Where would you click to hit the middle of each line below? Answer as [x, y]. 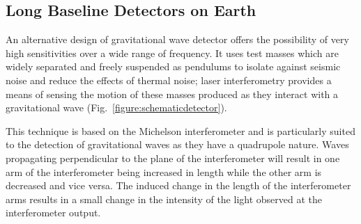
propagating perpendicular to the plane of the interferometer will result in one [173, 158]
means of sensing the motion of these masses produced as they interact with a [172, 94]
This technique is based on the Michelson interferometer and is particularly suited [180, 130]
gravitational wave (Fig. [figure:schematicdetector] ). [116, 107]
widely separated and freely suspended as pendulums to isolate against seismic [173, 66]
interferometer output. [53, 213]
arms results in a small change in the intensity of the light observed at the [164, 199]
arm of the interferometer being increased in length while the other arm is [164, 171]
